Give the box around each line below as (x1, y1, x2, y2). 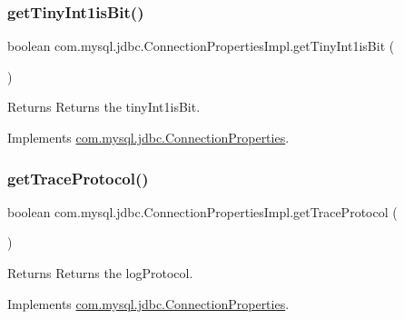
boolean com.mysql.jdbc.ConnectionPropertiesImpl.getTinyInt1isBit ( (7, 36, 395, 55)
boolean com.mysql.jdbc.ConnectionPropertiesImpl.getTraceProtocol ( (7, 202, 398, 221)
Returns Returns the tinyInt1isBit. (7, 97, 201, 116)
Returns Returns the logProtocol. (7, 264, 193, 282)
